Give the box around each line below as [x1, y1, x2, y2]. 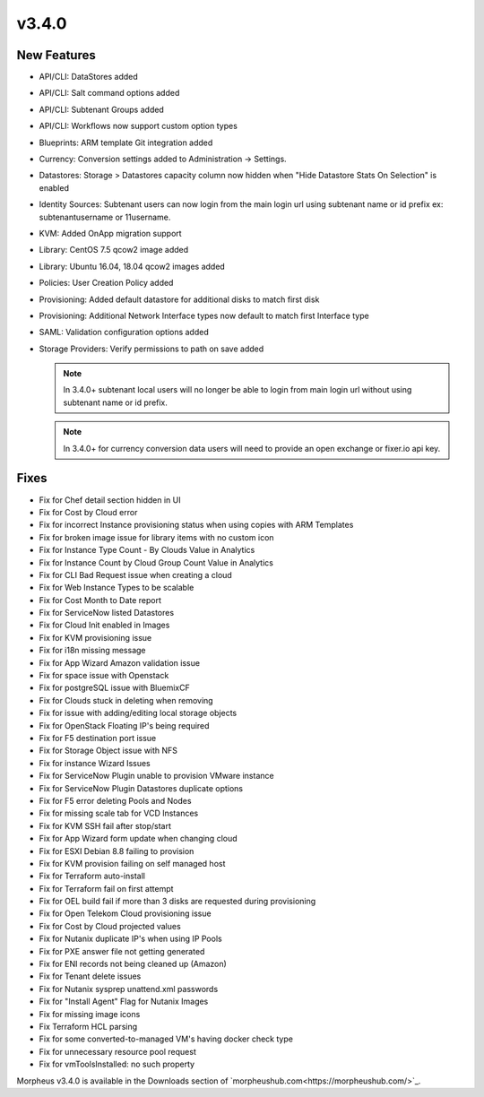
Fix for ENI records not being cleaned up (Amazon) [39, 959, 228, 970]
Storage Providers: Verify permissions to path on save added [39, 343, 264, 354]
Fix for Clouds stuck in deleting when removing [39, 695, 214, 705]
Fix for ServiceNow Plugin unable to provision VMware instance [39, 771, 274, 782]
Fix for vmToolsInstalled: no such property [39, 1058, 195, 1070]
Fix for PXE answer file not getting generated [39, 946, 205, 956]
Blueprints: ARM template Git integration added [39, 137, 213, 148]
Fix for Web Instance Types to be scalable [39, 583, 194, 593]
